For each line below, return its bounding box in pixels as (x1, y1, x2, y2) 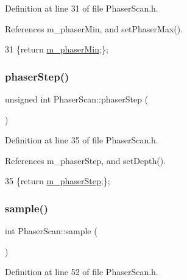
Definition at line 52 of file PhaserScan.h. (5, 265, 158, 278)
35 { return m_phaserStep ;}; (5, 174, 110, 187)
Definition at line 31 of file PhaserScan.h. (5, 2, 158, 14)
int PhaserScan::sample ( (5, 224, 97, 237)
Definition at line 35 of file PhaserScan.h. (5, 134, 158, 146)
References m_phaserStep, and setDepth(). (5, 154, 166, 167)
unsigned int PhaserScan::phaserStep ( (5, 93, 149, 105)
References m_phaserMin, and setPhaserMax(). (5, 22, 183, 35)
